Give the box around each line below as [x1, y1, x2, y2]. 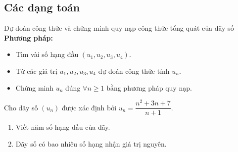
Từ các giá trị [15, 65, 57, 76]
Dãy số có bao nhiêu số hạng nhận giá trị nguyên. [15, 138, 167, 149]
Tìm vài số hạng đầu [15, 49, 79, 59]
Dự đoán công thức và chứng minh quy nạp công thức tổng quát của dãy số [4, 23, 234, 33]
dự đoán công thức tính [98, 65, 170, 76]
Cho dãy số [4, 102, 38, 112]
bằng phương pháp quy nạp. [106, 82, 192, 93]
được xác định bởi [62, 102, 117, 112]
